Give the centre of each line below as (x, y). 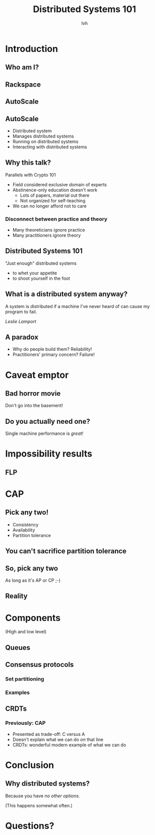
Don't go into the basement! (34, 406)
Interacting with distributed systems (50, 146)
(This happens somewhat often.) (39, 805)
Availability (24, 530)
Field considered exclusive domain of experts (60, 184)
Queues (18, 648)
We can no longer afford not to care (50, 206)
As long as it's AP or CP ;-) (33, 580)
